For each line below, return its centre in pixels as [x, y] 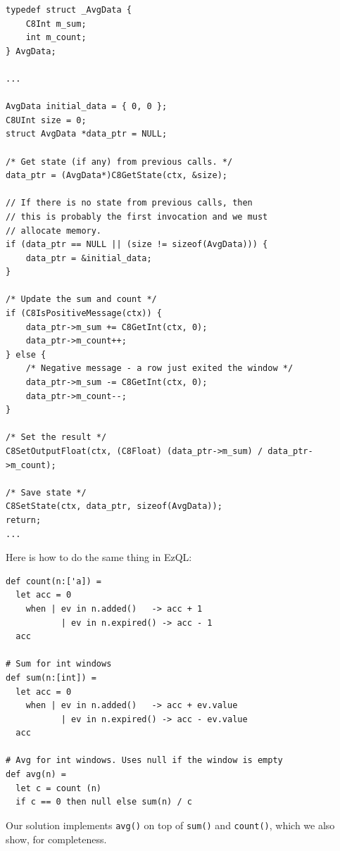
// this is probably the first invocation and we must [137, 216]
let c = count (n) [59, 788]
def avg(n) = [36, 775]
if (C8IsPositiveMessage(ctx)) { [84, 314]
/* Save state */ [46, 492]
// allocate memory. [54, 231]
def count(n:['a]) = [54, 581]
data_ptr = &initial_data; [89, 258]
